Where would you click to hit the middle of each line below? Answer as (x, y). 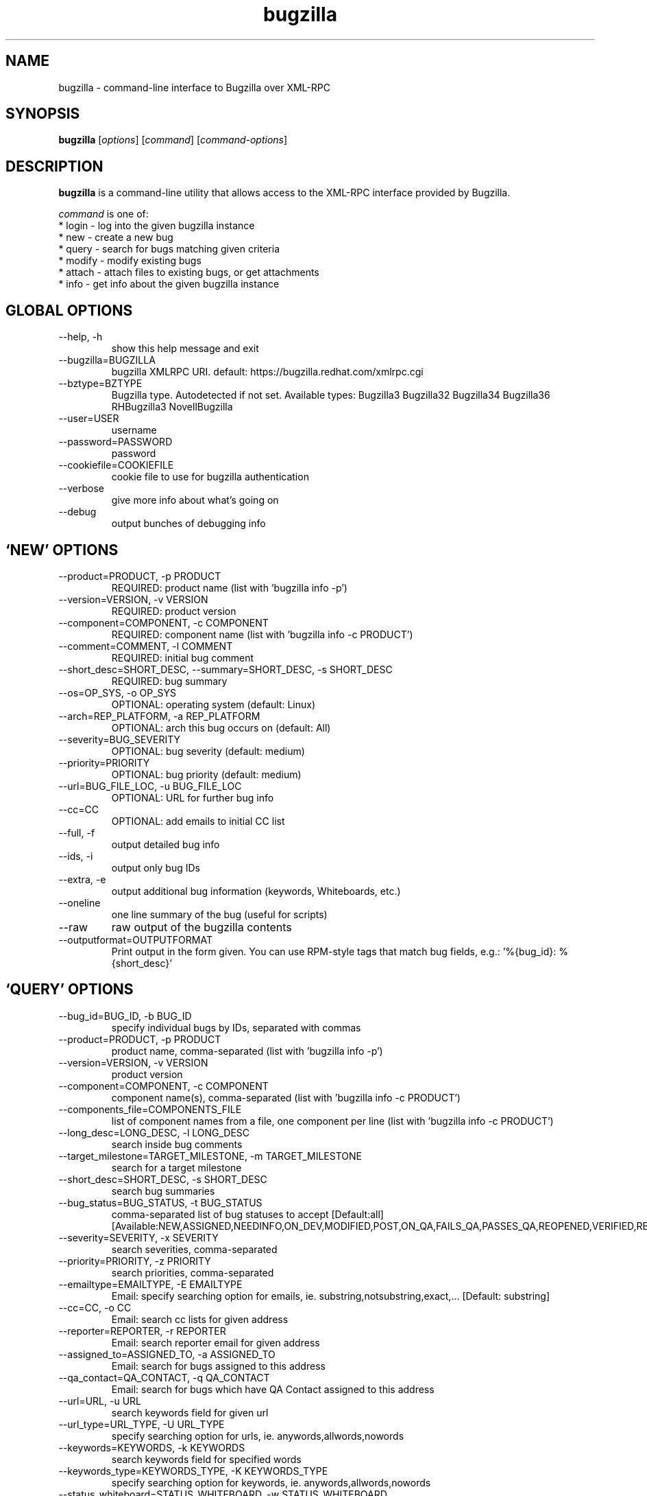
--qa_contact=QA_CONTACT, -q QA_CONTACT (164, 1377)
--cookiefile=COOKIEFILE (116, 465)
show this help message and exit (185, 349)
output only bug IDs (156, 867)
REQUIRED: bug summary (169, 681)
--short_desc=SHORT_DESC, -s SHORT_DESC (163, 1179)
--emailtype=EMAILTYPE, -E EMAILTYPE (150, 1284)
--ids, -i (76, 856)
